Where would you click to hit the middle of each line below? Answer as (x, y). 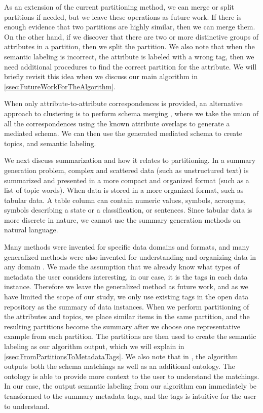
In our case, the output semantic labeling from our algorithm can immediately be (130, 386)
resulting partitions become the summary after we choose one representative (122, 326)
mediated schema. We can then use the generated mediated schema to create (123, 133)
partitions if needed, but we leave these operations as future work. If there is (123, 16)
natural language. (31, 230)
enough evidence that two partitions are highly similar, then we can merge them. (130, 27)
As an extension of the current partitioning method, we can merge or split (119, 7)
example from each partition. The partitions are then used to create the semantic (130, 336)
